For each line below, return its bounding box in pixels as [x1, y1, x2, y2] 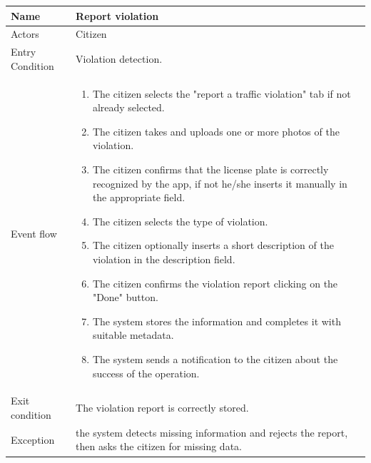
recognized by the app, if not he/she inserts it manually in [92, 175, 347, 190]
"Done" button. [92, 290, 158, 305]
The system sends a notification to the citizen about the [92, 351, 338, 366]
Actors [11, 26, 39, 41]
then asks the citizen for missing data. [76, 439, 242, 454]
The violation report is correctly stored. [76, 400, 249, 415]
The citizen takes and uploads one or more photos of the [92, 123, 340, 138]
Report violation [76, 8, 159, 23]
